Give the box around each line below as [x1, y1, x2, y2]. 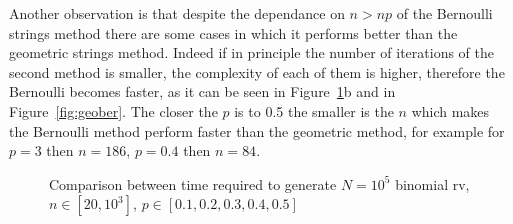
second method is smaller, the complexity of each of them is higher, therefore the [9, 61, 505, 82]
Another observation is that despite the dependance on [9, 3, 345, 23]
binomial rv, [395, 173, 470, 194]
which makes [411, 100, 490, 121]
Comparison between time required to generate [49, 173, 337, 194]
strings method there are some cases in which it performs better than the [9, 22, 458, 43]
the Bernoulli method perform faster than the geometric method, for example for [9, 120, 505, 141]
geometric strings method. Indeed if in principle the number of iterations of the [9, 42, 495, 63]
